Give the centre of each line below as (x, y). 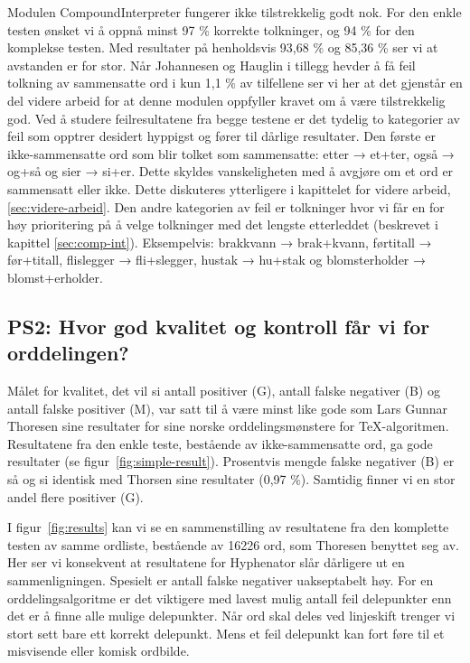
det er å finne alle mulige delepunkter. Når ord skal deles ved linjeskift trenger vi (231, 616)
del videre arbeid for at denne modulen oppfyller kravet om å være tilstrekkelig (226, 100)
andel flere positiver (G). (75, 496)
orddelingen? (68, 353)
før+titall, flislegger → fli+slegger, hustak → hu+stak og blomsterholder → (216, 260)
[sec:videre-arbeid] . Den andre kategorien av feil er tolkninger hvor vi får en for (226, 206)
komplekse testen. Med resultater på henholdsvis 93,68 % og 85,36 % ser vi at (223, 47)
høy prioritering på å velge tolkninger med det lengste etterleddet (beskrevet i (223, 224)
